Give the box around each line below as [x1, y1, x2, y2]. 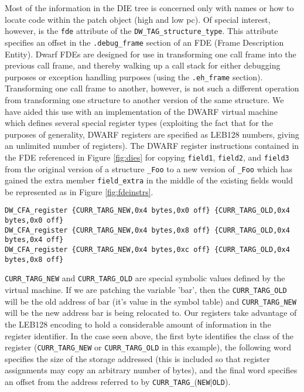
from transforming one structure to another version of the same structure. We [5, 93, 284, 105]
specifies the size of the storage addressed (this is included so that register [5, 352, 270, 364]
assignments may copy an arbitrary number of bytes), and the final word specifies [5, 364, 298, 376]
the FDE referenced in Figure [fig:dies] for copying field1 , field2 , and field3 [5, 151, 289, 163]
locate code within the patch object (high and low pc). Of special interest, [5, 13, 271, 25]
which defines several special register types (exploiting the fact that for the [5, 117, 273, 129]
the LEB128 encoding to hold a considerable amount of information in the [5, 318, 271, 330]
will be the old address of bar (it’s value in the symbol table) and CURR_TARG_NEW [5, 295, 296, 307]
